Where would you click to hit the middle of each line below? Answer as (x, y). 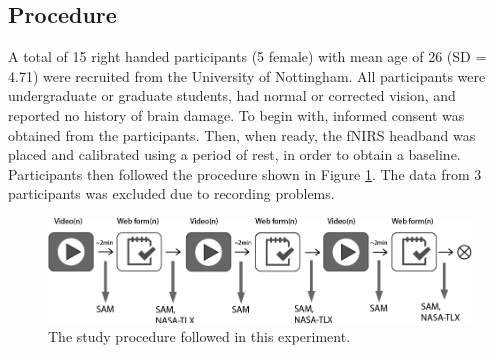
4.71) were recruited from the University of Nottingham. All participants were (247, 75)
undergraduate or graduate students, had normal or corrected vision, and (232, 95)
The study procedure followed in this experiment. (199, 336)
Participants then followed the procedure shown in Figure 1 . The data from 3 (245, 173)
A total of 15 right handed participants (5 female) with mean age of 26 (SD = (247, 56)
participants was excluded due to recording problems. (171, 193)
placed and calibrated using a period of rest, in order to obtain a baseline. (234, 154)
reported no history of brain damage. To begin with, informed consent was (236, 114)
